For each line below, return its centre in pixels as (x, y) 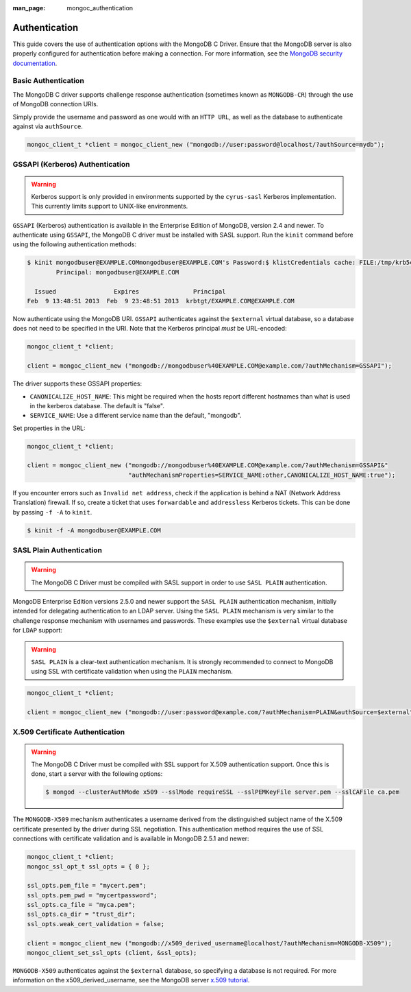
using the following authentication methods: (75, 244)
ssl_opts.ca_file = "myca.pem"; (82, 905)
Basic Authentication (49, 81)
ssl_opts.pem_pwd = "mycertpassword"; (92, 895)
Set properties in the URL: (49, 428)
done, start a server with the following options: (97, 774)
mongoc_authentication (100, 8)
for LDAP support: (38, 630)
